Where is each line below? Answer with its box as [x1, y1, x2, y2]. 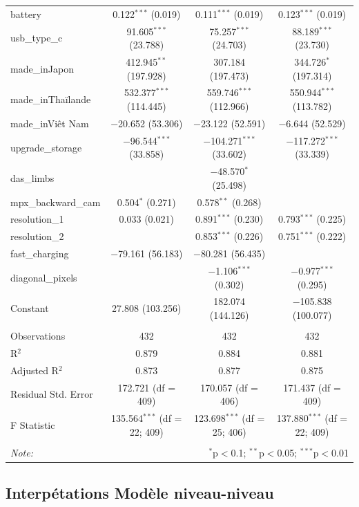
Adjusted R [10, 362, 59, 377]
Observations [10, 329, 66, 343]
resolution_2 [10, 229, 64, 243]
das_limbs [10, 170, 55, 185]
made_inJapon [10, 61, 74, 75]
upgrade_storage [10, 140, 82, 154]
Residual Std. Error [10, 387, 93, 401]
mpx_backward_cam [10, 194, 101, 209]
